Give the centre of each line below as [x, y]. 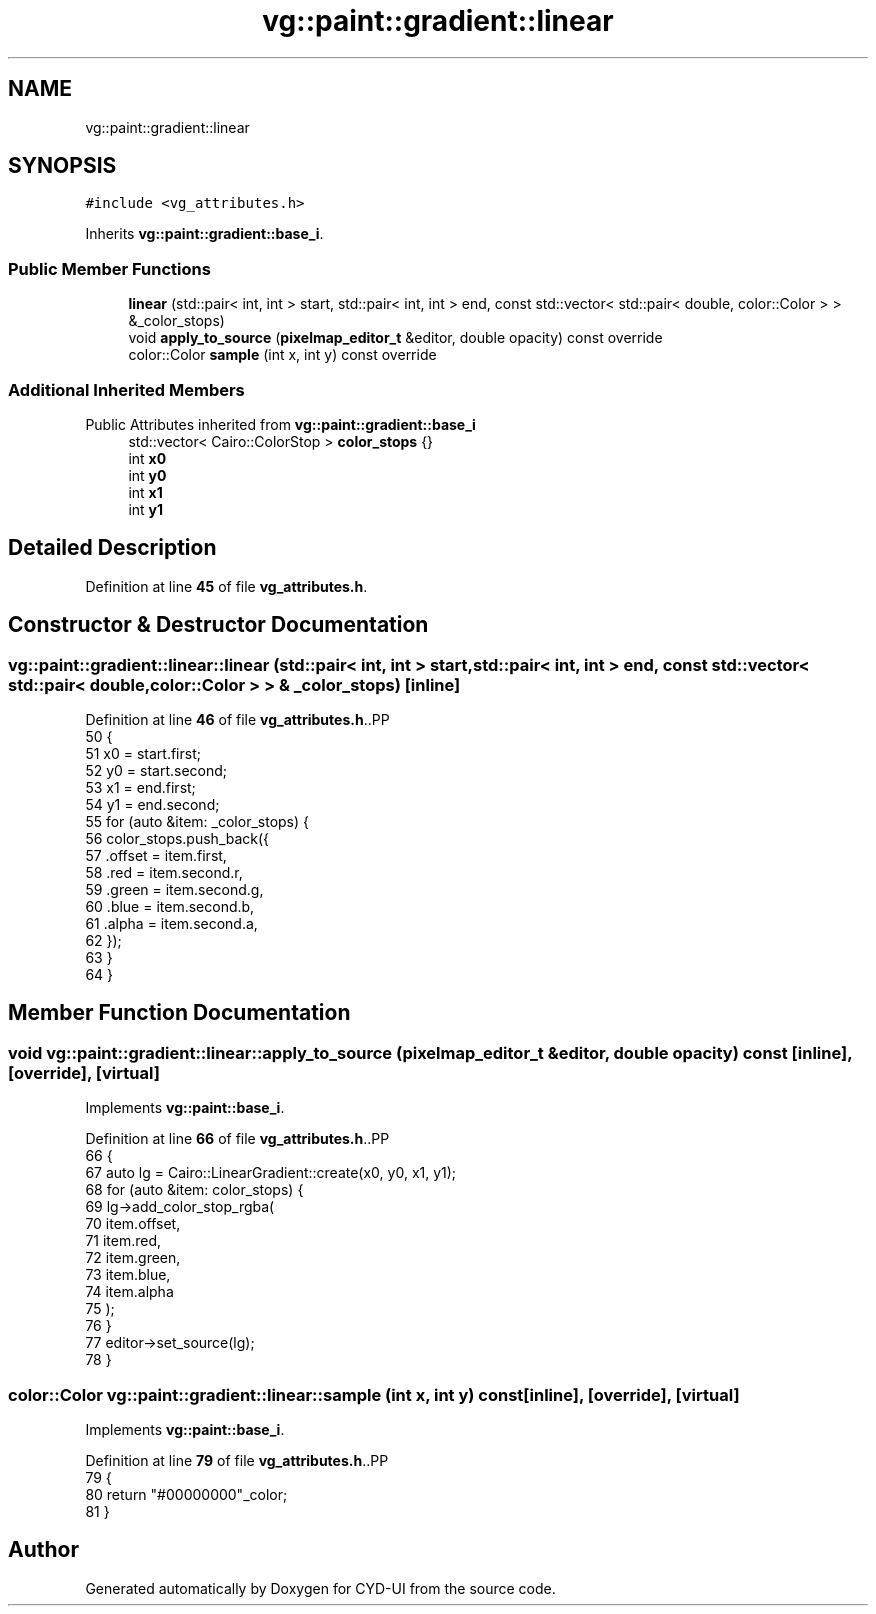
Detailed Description [112, 548]
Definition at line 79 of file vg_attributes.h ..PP [237, 1460]
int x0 [147, 458]
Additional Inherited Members [126, 389]
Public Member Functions [109, 268]
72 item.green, [133, 1258]
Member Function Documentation [179, 1013]
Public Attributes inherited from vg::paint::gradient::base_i [280, 424]
